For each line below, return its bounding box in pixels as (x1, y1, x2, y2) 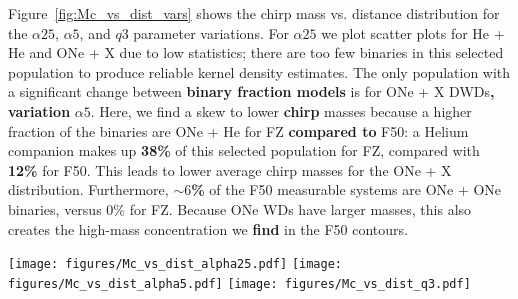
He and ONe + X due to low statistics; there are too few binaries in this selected (8, 42, 504, 63)
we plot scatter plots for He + (321, 22, 505, 43)
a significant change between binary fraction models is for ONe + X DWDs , (8, 81, 495, 102)
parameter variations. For (133, 22, 289, 43)
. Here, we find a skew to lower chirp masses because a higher (90, 100, 472, 121)
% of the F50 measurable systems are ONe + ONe (191, 179, 502, 200)
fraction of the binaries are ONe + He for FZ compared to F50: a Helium (8, 120, 469, 141)
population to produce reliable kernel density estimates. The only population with (8, 61, 511, 82)
